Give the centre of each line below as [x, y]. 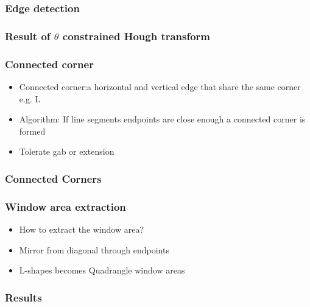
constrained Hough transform [136, 36]
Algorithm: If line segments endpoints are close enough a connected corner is [162, 119]
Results [23, 297]
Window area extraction [65, 206]
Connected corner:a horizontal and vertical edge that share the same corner [160, 86]
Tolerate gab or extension [67, 151]
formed [32, 131]
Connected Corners [53, 178]
